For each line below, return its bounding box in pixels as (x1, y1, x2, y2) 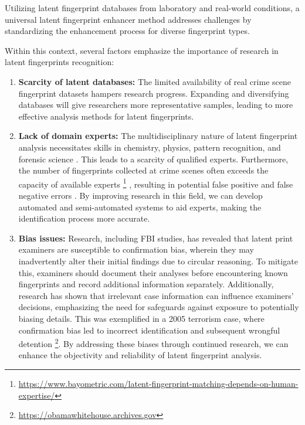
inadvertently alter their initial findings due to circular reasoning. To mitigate (18, 254, 298, 267)
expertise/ (18, 389, 55, 401)
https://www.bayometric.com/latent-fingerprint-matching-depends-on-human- (18, 377, 299, 389)
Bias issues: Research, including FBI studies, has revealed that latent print (18, 232, 293, 244)
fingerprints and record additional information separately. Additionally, (18, 278, 274, 290)
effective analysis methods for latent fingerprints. (18, 110, 194, 122)
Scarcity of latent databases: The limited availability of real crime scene (18, 75, 291, 87)
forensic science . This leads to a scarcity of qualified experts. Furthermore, (18, 152, 289, 165)
